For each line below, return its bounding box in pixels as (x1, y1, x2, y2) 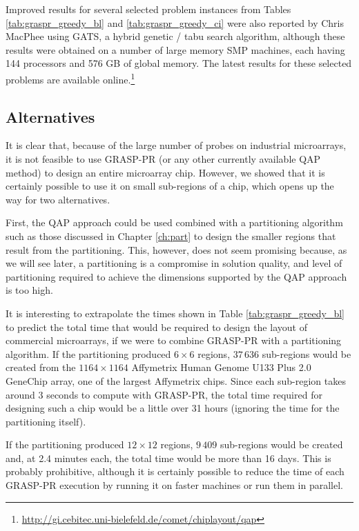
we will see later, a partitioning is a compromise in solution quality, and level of (6, 256, 342, 270)
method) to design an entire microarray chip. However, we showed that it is (6, 165, 325, 179)
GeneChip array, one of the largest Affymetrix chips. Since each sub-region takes (6, 373, 346, 388)
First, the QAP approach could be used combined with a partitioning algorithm (6, 215, 343, 230)
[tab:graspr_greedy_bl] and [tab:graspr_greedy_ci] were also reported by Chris (6, 15, 345, 30)
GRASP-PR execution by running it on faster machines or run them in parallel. (6, 478, 343, 492)
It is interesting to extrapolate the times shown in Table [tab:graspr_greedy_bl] (6, 305, 345, 320)
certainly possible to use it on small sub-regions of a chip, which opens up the (6, 179, 334, 193)
